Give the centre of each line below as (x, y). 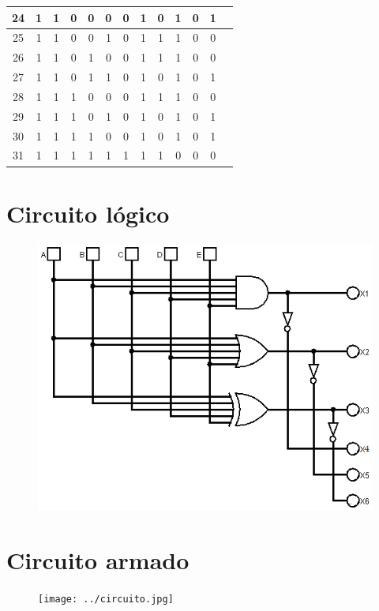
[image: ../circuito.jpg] (106, 599)
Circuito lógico (88, 213)
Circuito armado (98, 559)
